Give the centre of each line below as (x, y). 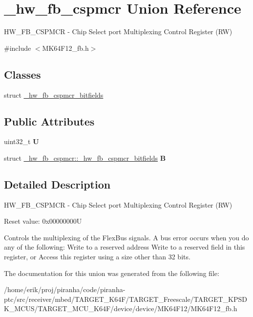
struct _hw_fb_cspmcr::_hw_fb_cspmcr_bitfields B (85, 158)
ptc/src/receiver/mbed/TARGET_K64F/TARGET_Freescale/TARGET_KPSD (126, 299)
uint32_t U (21, 141)
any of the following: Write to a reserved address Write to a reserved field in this (125, 247)
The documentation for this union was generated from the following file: (112, 273)
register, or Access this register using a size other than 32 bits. (97, 257)
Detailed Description (57, 184)
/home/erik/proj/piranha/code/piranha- (65, 289)
